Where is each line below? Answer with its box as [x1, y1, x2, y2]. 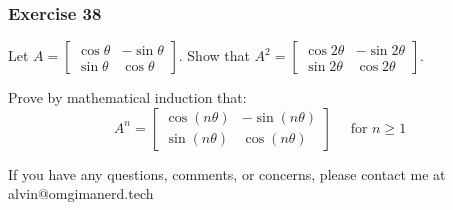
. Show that [178, 45, 250, 66]
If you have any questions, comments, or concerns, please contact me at [8, 163, 446, 184]
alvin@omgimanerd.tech [8, 183, 154, 204]
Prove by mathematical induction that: [8, 87, 247, 108]
